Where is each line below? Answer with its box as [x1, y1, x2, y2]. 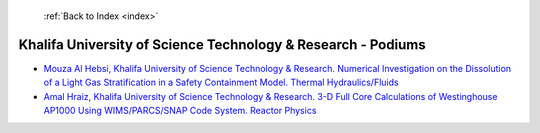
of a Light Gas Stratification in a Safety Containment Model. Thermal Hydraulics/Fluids [43, 76, 399, 89]
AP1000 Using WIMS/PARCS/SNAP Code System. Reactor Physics [43, 105, 317, 117]
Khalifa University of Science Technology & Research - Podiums [18, 36, 426, 53]
